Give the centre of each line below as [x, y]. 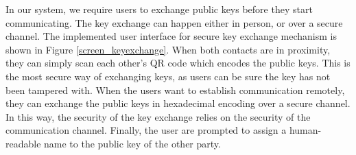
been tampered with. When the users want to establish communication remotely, [175, 90]
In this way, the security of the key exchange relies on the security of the [158, 116]
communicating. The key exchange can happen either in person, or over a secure [174, 22]
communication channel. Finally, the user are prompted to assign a [146, 130]
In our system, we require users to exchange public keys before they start [159, 9]
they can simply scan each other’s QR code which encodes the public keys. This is [178, 63]
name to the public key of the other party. [132, 143]
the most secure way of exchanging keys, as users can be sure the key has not [168, 76]
